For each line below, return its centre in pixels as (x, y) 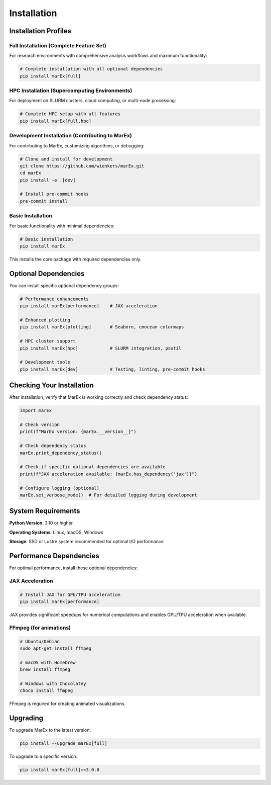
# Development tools (45, 362)
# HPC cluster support (48, 341)
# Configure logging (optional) (60, 488)
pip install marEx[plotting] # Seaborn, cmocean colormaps (102, 327)
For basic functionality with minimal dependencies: (62, 226)
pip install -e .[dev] (48, 180)
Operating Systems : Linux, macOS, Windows (56, 532)
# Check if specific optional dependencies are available (93, 467)
